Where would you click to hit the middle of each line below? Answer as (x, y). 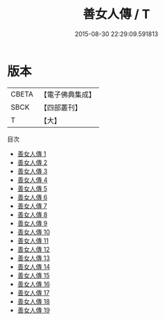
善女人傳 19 (34, 310)
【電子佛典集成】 (68, 94)
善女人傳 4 (32, 180)
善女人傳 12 (33, 249)
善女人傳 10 (34, 232)
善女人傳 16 (34, 284)
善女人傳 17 (33, 293)
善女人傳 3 (32, 171)
